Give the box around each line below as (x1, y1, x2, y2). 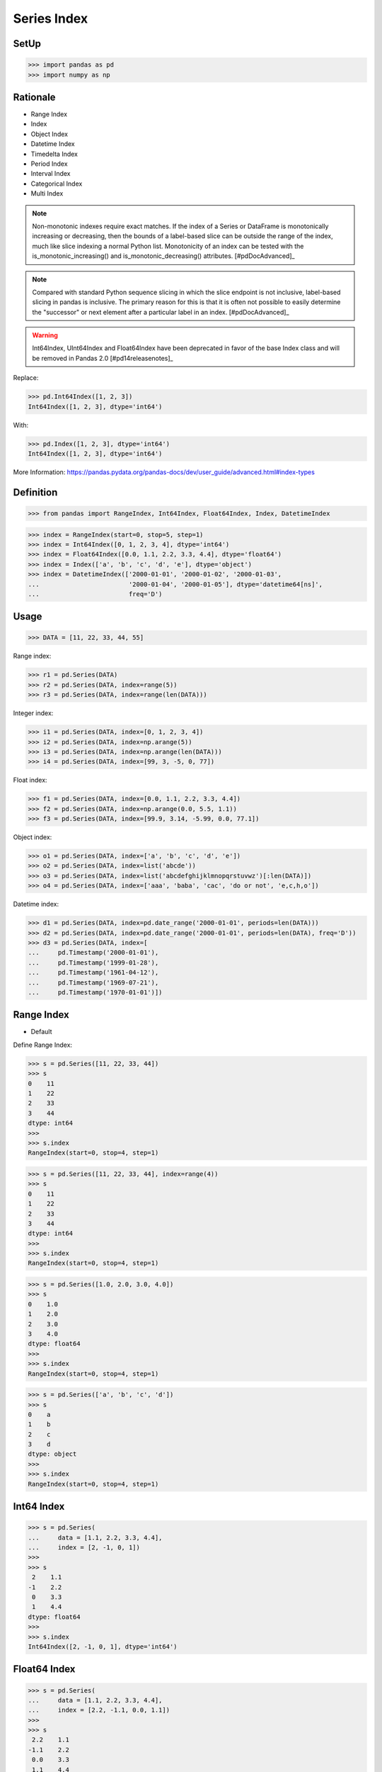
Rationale (13, 91, 56, 103)
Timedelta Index (30, 150, 78, 158)
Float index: (13, 776, 47, 785)
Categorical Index (30, 179, 83, 188)
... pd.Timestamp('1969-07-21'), (28, 978, 159, 987)
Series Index (13, 11, 88, 26)
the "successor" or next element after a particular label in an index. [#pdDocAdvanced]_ (32, 308, 289, 316)
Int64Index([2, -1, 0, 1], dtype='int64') (28, 1642, 178, 1651)
